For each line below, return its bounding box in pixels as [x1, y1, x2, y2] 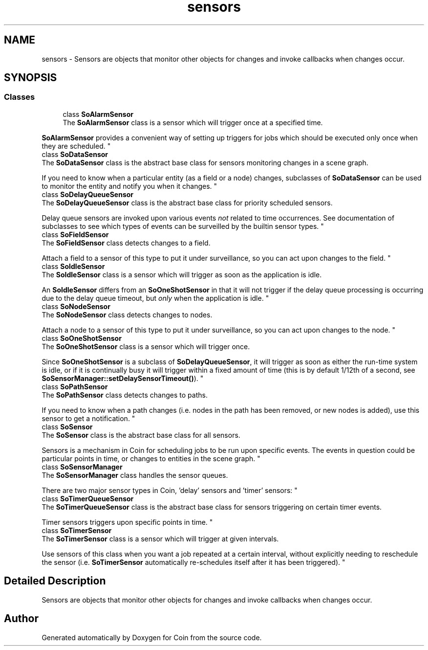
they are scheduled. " [42, 141, 111, 150]
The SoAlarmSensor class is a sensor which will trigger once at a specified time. [63, 118, 323, 127]
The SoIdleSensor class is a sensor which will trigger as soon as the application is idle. [42, 270, 322, 279]
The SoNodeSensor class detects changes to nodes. [42, 310, 213, 319]
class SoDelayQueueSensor [42, 190, 134, 199]
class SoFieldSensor [42, 230, 109, 239]
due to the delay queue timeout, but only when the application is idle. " [42, 293, 269, 302]
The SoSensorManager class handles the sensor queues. [42, 471, 228, 479]
